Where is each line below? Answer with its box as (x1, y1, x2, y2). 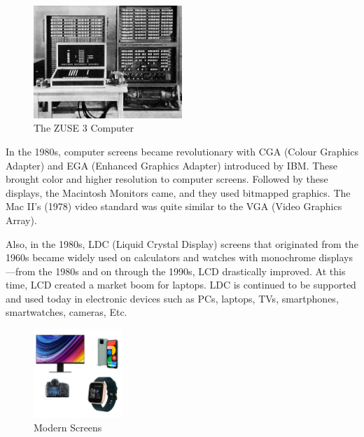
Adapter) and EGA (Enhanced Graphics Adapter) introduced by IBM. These (6, 158, 338, 172)
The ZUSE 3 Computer (34, 120, 134, 135)
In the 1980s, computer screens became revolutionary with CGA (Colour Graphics (6, 144, 358, 158)
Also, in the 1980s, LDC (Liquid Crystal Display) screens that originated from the (6, 236, 358, 251)
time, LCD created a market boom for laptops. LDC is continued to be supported (6, 277, 356, 292)
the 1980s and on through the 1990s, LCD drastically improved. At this (38, 263, 346, 278)
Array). (6, 212, 37, 227)
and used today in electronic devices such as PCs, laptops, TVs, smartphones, (6, 291, 339, 305)
